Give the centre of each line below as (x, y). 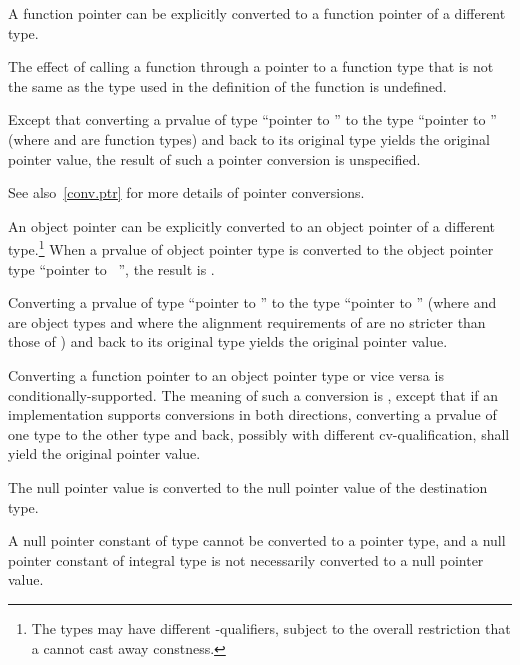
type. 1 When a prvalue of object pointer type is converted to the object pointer (251, 247)
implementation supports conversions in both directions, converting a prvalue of (252, 414)
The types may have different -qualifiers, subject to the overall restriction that (271, 627)
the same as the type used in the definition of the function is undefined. (227, 85)
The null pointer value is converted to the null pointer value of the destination (248, 486)
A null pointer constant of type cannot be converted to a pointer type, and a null (257, 540)
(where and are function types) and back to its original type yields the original (249, 138)
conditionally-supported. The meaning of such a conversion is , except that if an (253, 394)
